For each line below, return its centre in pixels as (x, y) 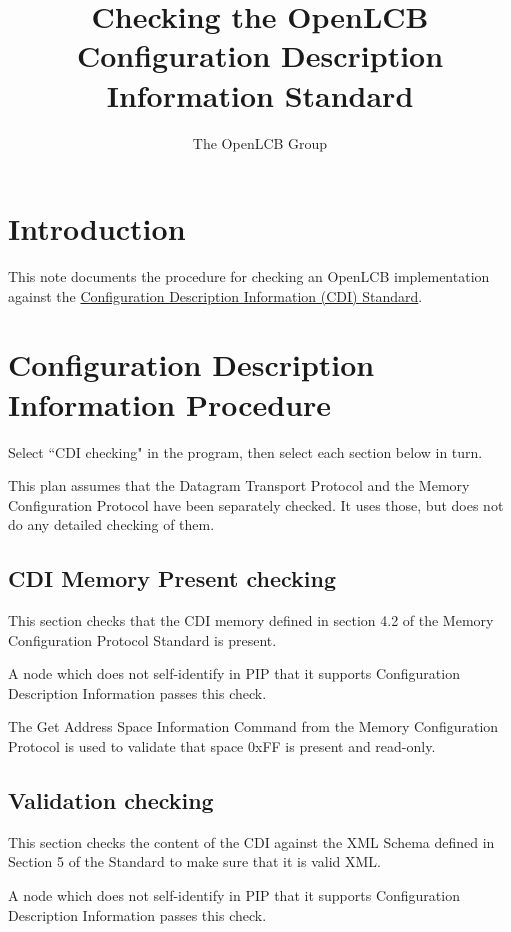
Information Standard (260, 94)
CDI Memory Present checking (172, 578)
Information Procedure (170, 403)
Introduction (97, 228)
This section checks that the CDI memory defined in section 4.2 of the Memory (251, 620)
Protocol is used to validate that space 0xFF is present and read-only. (222, 746)
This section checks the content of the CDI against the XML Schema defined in (251, 841)
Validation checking (111, 800)
